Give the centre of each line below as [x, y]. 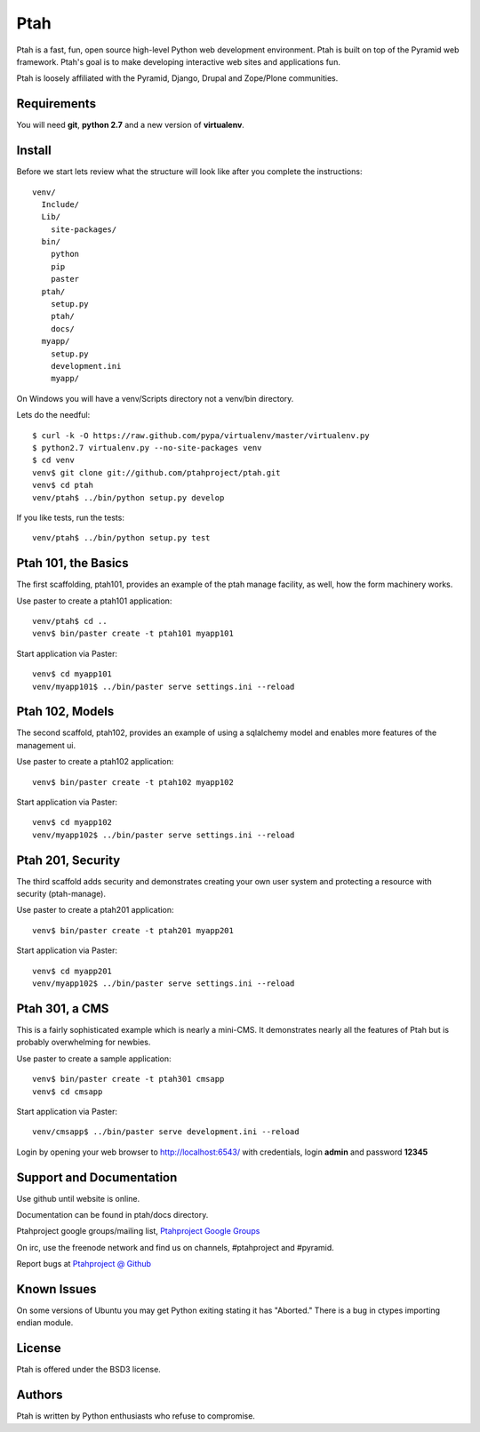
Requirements [56, 104]
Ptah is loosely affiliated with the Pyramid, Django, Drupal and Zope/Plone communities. [177, 78]
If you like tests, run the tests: [70, 517]
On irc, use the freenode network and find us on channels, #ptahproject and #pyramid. [176, 1247]
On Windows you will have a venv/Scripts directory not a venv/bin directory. [155, 398]
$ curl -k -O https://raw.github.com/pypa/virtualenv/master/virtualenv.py [201, 435]
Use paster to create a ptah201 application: [95, 910]
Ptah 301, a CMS [63, 1008]
